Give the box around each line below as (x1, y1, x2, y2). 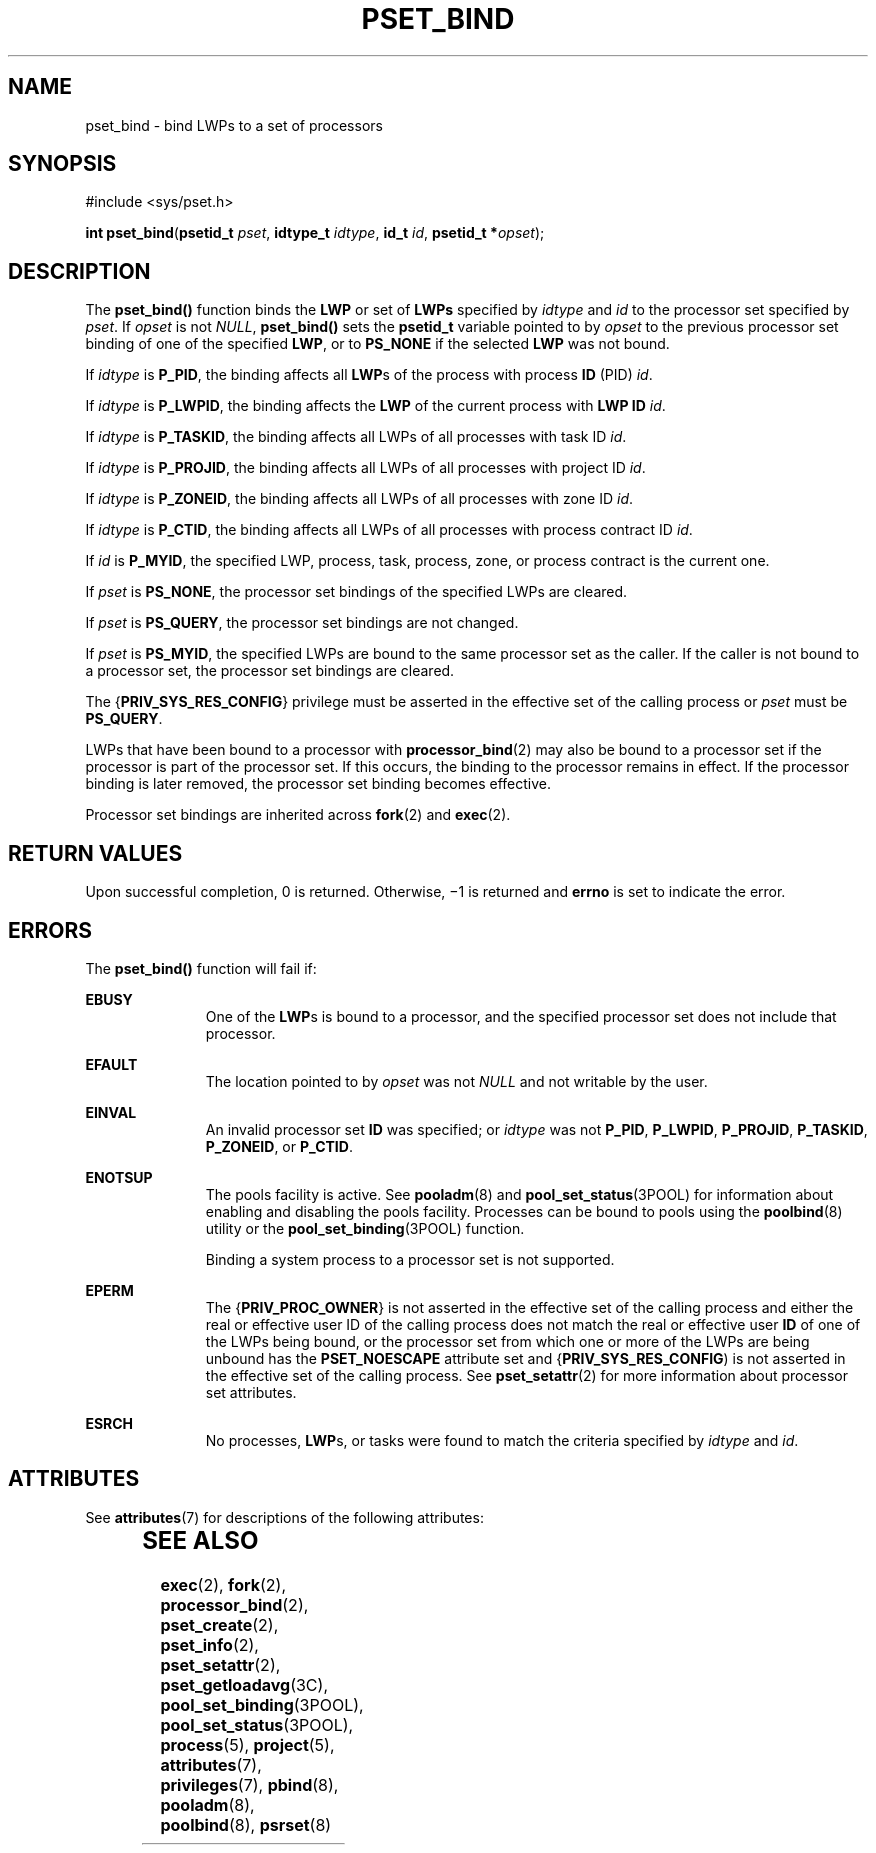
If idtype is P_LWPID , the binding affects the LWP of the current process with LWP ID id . (85, 397, 666, 415)
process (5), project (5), (160, 1734, 335, 1755)
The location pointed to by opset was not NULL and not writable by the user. (205, 1072, 708, 1090)
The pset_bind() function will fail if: (85, 959, 317, 977)
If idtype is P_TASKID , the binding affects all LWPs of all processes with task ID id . (85, 428, 627, 446)
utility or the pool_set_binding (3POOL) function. (205, 1219, 525, 1237)
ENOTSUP (85, 1168, 153, 1186)
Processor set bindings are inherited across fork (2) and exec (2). (85, 806, 511, 824)
